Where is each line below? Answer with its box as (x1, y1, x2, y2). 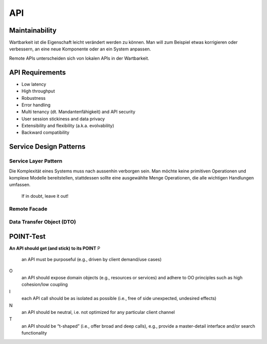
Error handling (21, 102, 51, 108)
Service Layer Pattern (9, 158, 63, 165)
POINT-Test (9, 232, 46, 241)
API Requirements (9, 68, 66, 77)
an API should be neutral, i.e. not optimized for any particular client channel (21, 309, 175, 315)
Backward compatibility (21, 129, 70, 135)
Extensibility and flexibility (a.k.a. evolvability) (21, 123, 115, 129)
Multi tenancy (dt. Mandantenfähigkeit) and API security (21, 109, 135, 115)
